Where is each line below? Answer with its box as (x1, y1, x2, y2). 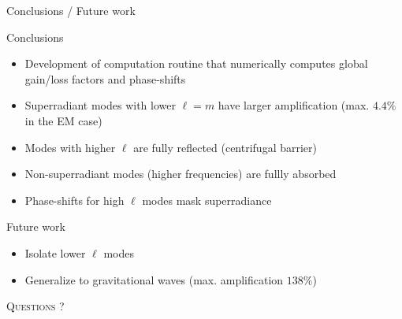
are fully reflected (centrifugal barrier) (133, 139, 318, 155)
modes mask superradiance (142, 191, 272, 208)
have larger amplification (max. (218, 97, 370, 113)
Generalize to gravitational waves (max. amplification (24, 271, 284, 287)
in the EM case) (24, 112, 102, 128)
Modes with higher (24, 139, 116, 155)
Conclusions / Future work (6, 2, 136, 18)
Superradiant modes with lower (24, 97, 176, 113)
